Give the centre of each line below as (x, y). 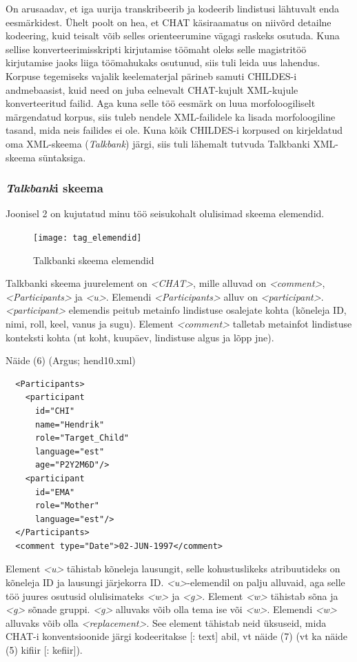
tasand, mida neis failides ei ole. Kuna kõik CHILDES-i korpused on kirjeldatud (174, 130)
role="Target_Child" (82, 438)
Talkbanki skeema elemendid (94, 260)
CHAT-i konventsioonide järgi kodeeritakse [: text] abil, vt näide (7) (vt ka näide (177, 636)
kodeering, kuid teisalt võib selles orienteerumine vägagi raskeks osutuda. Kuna (173, 36)
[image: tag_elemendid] (88, 238)
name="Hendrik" (70, 424)
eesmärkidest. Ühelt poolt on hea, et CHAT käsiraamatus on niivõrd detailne (169, 22)
